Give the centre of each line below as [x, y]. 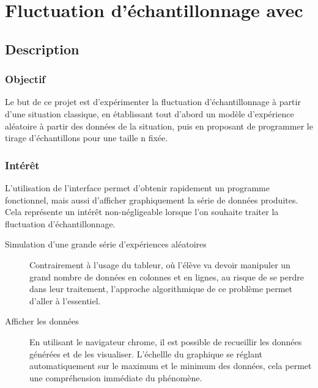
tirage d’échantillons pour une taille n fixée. [87, 138]
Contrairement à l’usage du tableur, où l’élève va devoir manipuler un [160, 264]
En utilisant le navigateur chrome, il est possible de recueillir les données [166, 341]
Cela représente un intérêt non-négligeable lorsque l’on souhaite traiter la [142, 212]
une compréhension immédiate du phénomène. [116, 377]
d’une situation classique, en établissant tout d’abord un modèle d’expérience [150, 113]
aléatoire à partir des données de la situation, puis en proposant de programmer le [159, 126]
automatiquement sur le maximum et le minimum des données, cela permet [171, 366]
